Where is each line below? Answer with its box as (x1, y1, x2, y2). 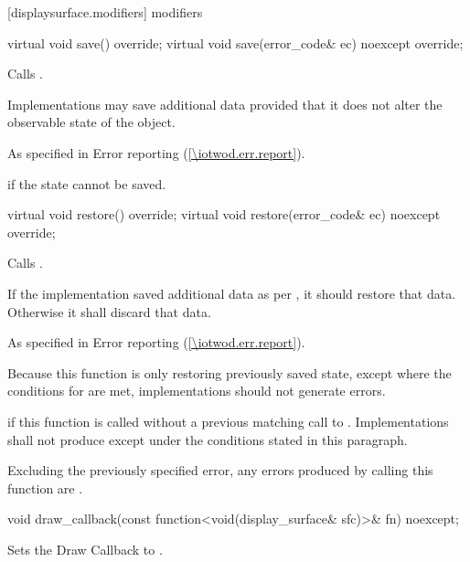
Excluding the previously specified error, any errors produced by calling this (7, 461, 433, 480)
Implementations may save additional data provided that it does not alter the (7, 94, 443, 113)
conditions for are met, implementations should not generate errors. (7, 381, 386, 400)
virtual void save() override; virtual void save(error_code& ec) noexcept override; (7, 33, 464, 52)
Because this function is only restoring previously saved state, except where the (7, 363, 452, 382)
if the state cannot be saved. (7, 174, 166, 193)
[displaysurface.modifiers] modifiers (7, 3, 203, 21)
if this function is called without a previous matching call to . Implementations (7, 411, 449, 430)
